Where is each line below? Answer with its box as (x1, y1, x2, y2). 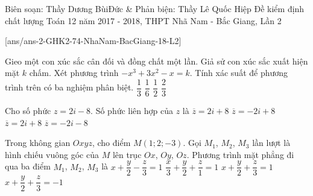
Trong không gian (5, 136, 71, 149)
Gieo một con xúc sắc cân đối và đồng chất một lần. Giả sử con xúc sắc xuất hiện (5, 54, 308, 67)
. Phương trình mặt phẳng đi (186, 148, 294, 160)
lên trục (112, 148, 142, 160)
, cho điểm (92, 136, 131, 149)
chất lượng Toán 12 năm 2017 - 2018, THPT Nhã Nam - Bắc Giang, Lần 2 (5, 14, 282, 27)
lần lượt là (252, 136, 291, 149)
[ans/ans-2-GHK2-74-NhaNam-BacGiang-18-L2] (5, 34, 182, 47)
